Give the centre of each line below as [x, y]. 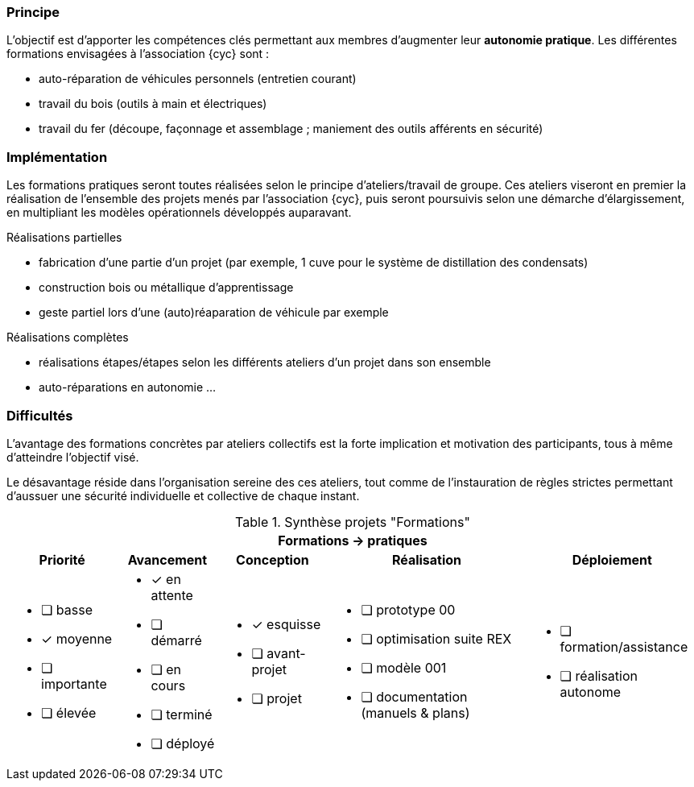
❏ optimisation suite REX [436, 638]
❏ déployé [183, 743]
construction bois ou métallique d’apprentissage [166, 288]
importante [74, 683]
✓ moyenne [77, 638]
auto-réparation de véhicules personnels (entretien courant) [198, 79]
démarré [176, 640]
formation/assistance [624, 646]
